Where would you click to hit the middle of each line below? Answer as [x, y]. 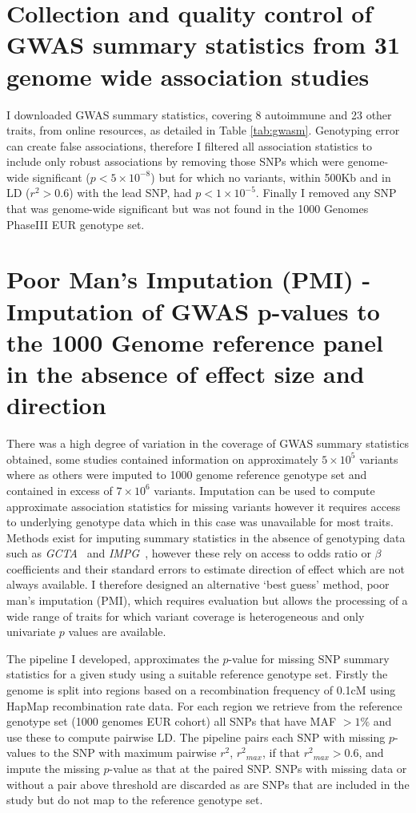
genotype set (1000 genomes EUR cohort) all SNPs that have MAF [172, 721]
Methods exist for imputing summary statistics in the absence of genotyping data [206, 537]
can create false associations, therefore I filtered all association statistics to [189, 145]
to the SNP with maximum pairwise [128, 753]
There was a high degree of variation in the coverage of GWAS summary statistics [208, 443]
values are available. [117, 632]
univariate [31, 632]
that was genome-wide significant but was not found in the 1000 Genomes [188, 209]
